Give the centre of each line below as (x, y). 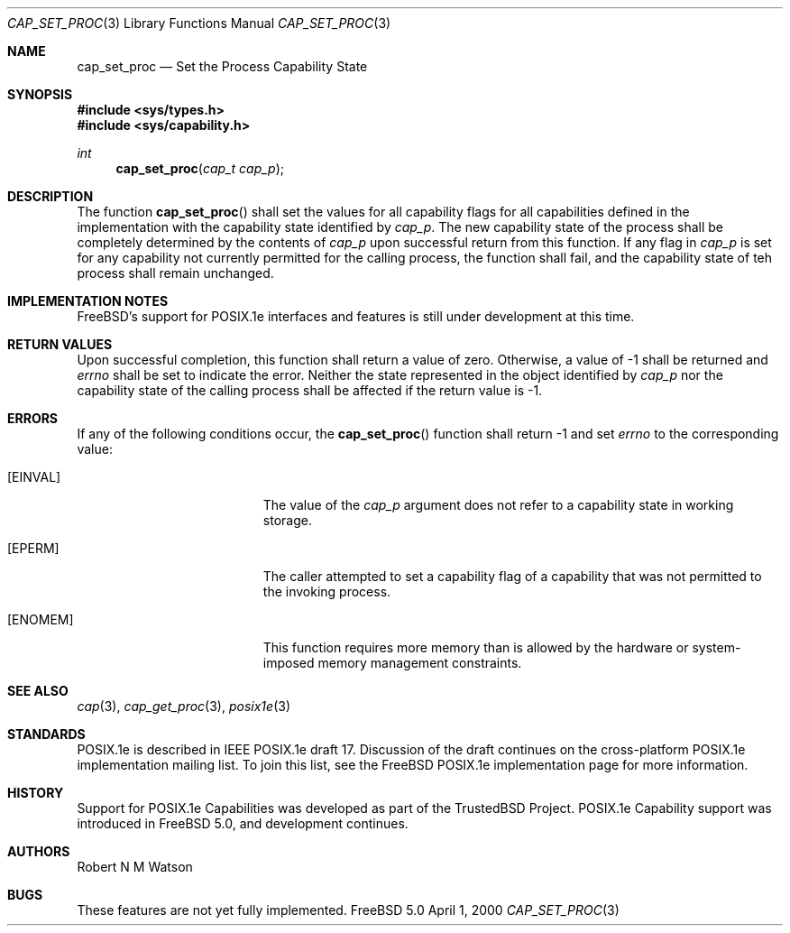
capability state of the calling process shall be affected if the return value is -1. (310, 390)
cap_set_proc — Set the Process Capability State (222, 66)
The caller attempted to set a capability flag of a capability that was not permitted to (512, 576)
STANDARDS (46, 734)
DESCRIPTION (51, 196)
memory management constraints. (420, 663)
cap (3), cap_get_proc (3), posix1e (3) (184, 706)
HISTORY (36, 793)
